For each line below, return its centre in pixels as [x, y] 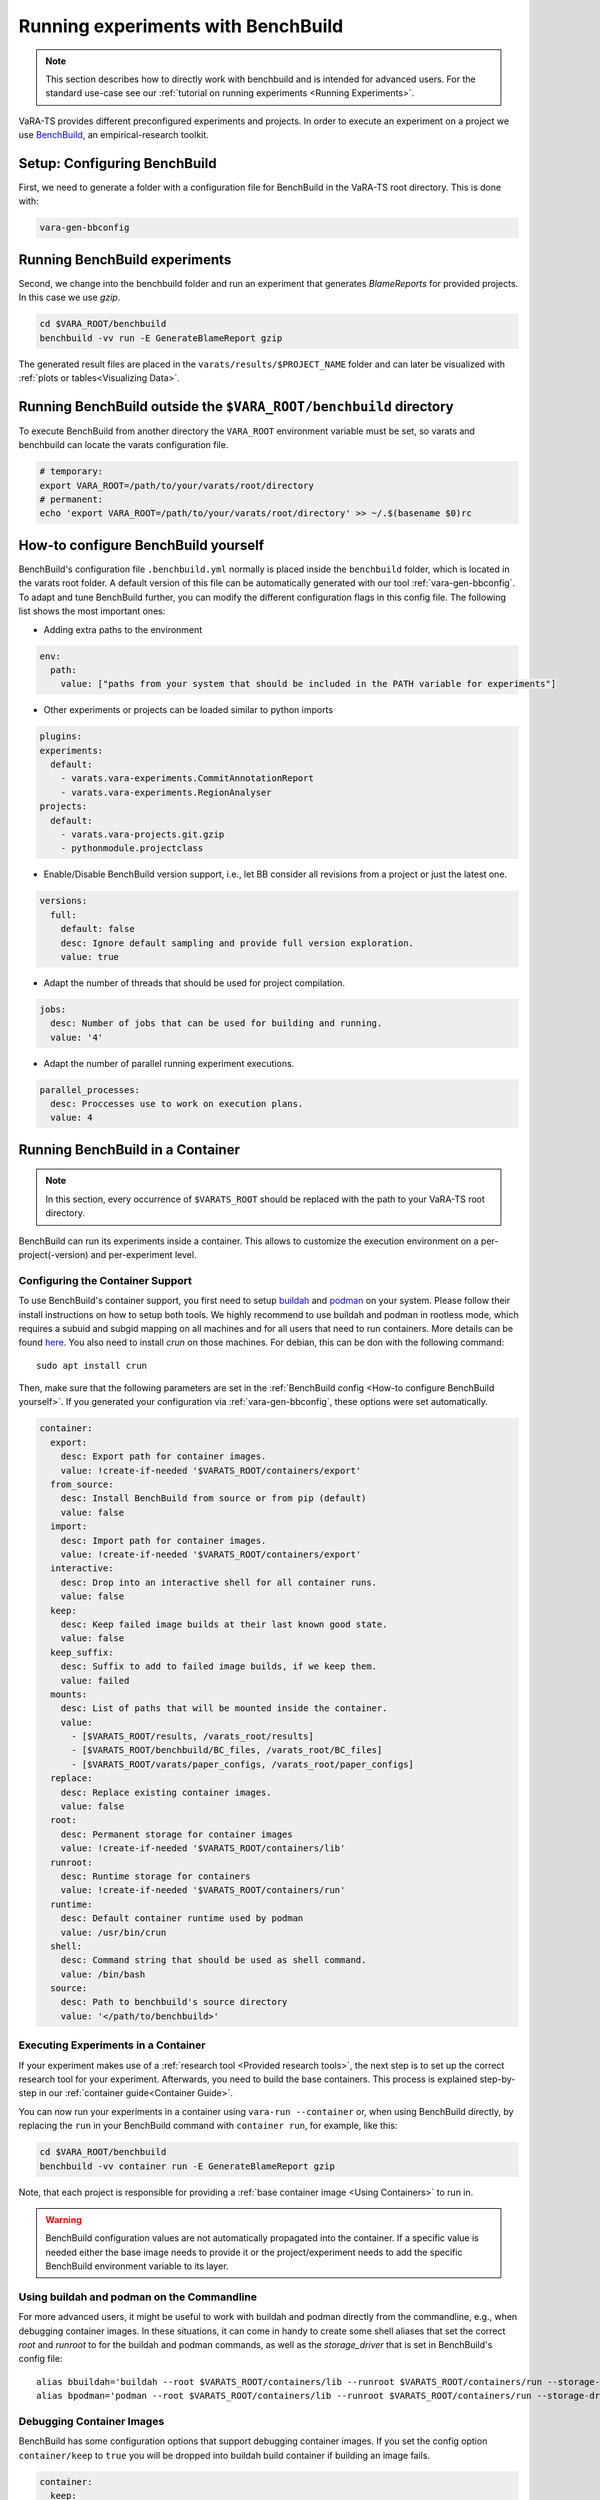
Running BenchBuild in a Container [129, 1149]
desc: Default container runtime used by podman [182, 1918]
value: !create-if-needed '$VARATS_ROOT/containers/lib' [203, 1848]
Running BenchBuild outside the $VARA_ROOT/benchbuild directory [236, 406]
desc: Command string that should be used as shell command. [213, 1960]
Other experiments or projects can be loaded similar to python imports [188, 710]
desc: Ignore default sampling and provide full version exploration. [237, 943]
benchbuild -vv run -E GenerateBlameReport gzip [161, 338]
